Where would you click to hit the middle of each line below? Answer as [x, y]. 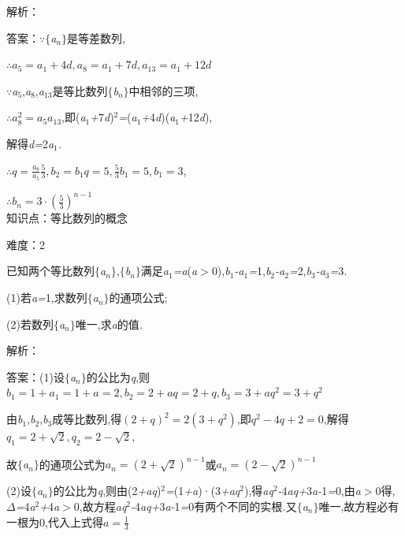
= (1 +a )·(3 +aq [203, 491]
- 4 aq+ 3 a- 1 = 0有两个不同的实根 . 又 [214, 506]
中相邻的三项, [163, 90]
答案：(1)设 [35, 376]
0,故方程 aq [100, 506]
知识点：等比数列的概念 [67, 218]
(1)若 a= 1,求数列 [47, 298]
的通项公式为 [72, 464]
